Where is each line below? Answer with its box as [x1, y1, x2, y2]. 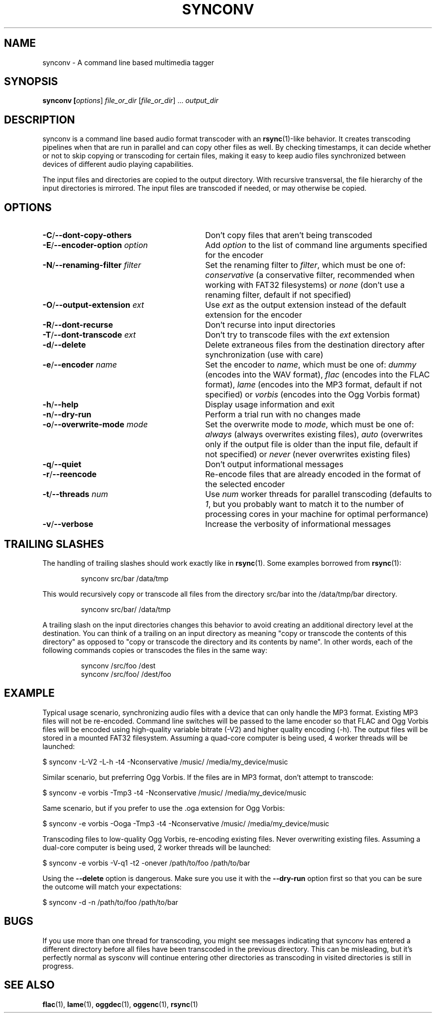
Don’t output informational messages [205, 459, 343, 470]
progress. [42, 961, 74, 970]
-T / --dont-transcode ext [42, 330, 136, 340]
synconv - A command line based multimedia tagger [42, 58, 214, 67]
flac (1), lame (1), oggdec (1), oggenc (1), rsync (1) [42, 1000, 198, 1009]
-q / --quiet [42, 459, 82, 470]
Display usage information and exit [205, 399, 335, 410]
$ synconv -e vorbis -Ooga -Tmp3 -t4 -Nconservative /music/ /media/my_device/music [42, 819, 329, 828]
